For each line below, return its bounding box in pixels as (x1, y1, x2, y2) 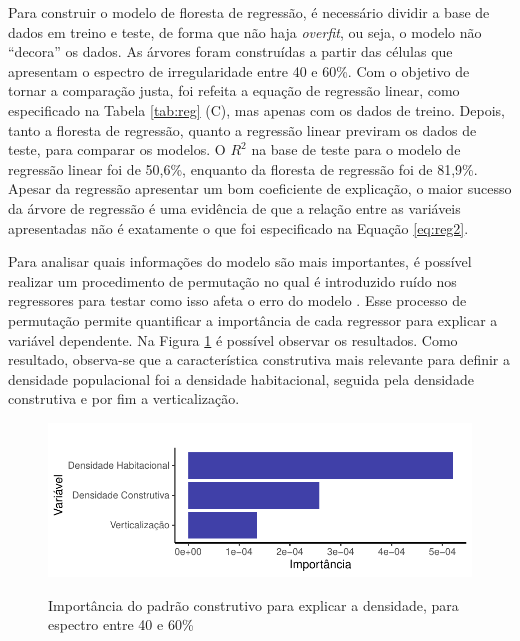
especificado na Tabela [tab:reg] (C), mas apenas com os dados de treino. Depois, (8, 99, 505, 120)
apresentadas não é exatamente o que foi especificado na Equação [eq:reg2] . (8, 217, 469, 238)
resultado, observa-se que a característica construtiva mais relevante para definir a (8, 349, 511, 370)
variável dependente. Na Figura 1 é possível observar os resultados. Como (8, 329, 458, 350)
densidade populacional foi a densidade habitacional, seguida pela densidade (8, 368, 474, 389)
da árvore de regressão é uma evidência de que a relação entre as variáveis (8, 197, 461, 218)
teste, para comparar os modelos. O (8, 139, 226, 160)
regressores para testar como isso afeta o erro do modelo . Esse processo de (8, 290, 467, 311)
